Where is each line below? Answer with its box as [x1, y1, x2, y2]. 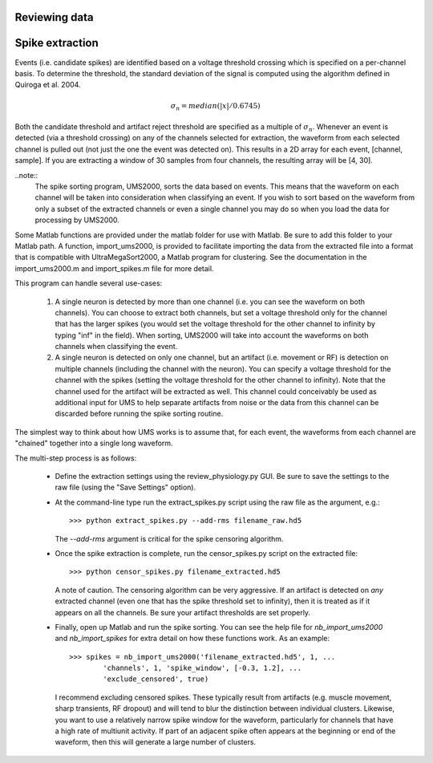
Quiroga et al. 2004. [14, 80, 81, 90]
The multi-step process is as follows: [14, 453, 137, 463]
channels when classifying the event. [55, 342, 178, 351]
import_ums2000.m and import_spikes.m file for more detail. [14, 263, 214, 273]
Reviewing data [14, 10, 94, 24]
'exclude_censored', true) [103, 675, 209, 684]
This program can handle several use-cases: [14, 278, 163, 288]
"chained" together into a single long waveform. [14, 438, 173, 448]
